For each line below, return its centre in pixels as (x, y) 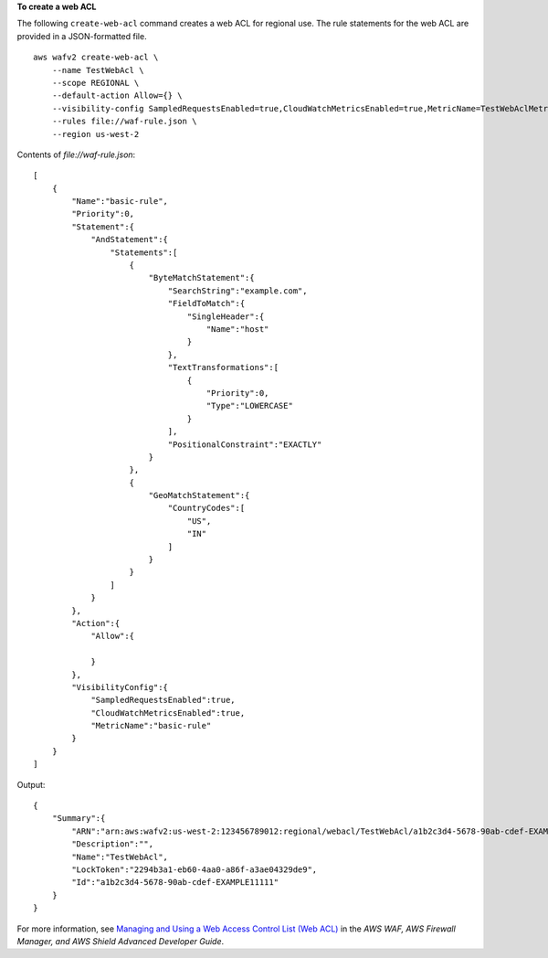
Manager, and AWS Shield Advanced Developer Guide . (121, 941)
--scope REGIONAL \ (95, 83)
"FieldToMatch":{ (206, 303)
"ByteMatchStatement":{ (201, 278)
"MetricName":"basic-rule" (151, 726)
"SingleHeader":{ (226, 316)
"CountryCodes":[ (206, 508)
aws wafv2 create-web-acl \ (96, 58)
